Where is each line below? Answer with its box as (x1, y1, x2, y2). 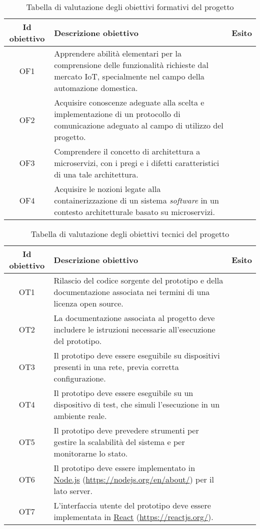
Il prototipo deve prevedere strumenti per (53, 424, 199, 436)
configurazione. (53, 372, 106, 384)
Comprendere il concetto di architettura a (54, 145, 200, 157)
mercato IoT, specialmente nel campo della (54, 70, 204, 82)
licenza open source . (53, 297, 123, 309)
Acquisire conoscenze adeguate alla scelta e (54, 96, 204, 108)
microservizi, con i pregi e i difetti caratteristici (54, 157, 219, 168)
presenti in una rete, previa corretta (53, 361, 179, 372)
